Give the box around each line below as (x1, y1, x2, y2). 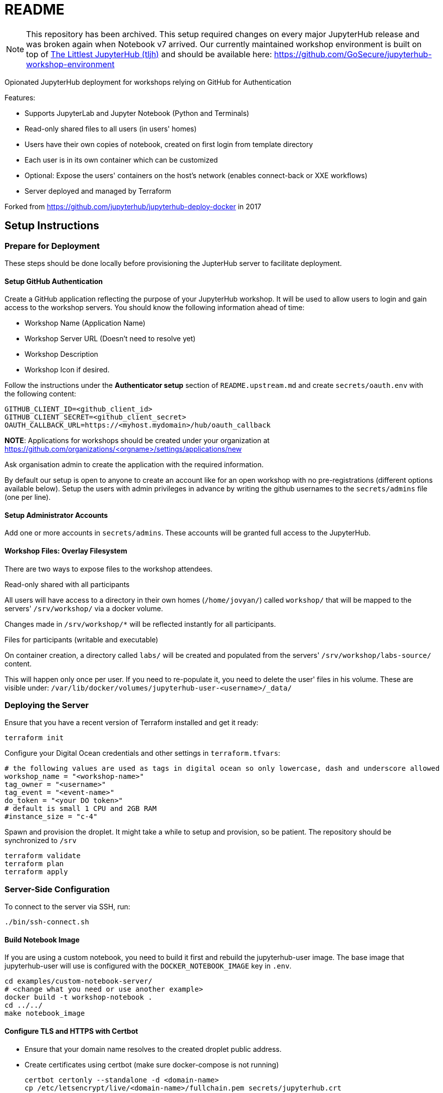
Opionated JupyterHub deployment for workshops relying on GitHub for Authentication (5, 77, 292, 86)
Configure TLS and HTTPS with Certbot (5, 1026, 138, 1035)
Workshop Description (25, 350, 98, 359)
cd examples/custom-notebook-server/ (5, 977, 153, 986)
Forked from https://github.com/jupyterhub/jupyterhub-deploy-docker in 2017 (5, 202, 262, 211)
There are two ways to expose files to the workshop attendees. (5, 564, 213, 573)
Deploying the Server (5, 700, 89, 710)
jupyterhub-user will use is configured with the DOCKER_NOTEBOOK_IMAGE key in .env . (5, 962, 292, 971)
